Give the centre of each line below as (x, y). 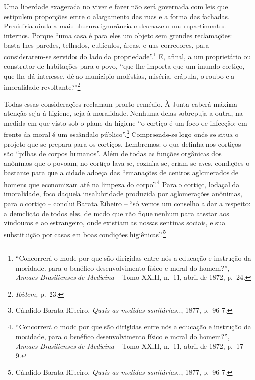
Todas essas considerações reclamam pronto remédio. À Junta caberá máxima (121, 103)
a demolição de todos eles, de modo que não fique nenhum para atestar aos (116, 213)
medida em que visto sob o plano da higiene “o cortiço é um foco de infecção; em (126, 122)
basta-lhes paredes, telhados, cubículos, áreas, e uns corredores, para (107, 45)
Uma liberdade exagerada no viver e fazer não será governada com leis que (116, 6)
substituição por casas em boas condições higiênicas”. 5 (85, 233)
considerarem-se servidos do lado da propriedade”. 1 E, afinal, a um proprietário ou (127, 55)
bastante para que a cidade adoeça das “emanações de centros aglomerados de (121, 173)
